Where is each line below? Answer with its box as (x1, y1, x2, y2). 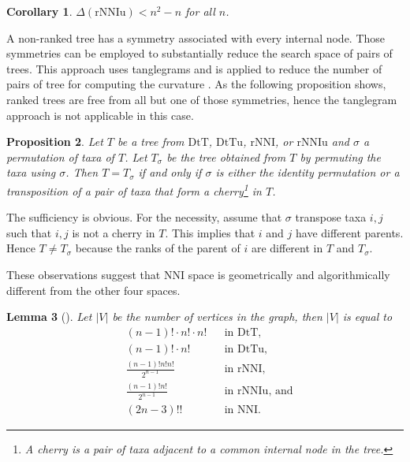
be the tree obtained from (166, 148, 286, 165)
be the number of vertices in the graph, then (112, 308, 322, 325)
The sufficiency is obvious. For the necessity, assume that (6, 209, 282, 225)
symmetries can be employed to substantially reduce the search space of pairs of (6, 45, 393, 61)
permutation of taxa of (6, 148, 114, 165)
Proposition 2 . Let (6, 133, 103, 150)
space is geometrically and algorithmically (188, 266, 390, 282)
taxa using (6, 164, 56, 181)
